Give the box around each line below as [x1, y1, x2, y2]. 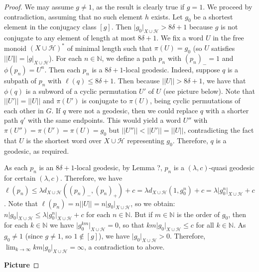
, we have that [202, 75, 246, 85]
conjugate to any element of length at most [4, 32, 136, 43]
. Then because [114, 75, 160, 85]
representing [127, 135, 164, 145]
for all [196, 220, 214, 230]
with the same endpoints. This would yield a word [27, 115, 181, 125]
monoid [4, 42, 27, 53]
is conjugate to [82, 95, 127, 106]
